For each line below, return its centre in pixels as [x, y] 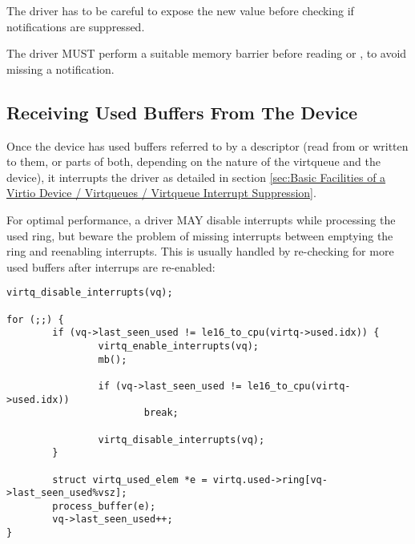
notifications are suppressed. [76, 26]
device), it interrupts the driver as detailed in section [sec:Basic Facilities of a [196, 177]
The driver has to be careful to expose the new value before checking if [180, 10]
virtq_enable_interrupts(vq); [178, 346]
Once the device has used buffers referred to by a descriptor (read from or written [207, 145]
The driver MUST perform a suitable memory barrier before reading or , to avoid [207, 53]
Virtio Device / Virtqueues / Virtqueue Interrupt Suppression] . [161, 193]
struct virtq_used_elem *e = [130, 480]
